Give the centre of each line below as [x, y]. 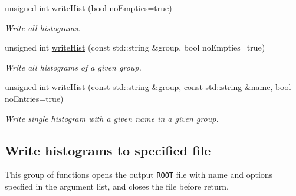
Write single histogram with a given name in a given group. [112, 118]
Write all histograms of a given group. [73, 67]
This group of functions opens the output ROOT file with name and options [139, 175]
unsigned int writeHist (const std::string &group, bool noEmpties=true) [135, 47]
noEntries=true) [34, 98]
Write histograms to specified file [108, 150]
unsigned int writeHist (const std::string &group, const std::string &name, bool [148, 87]
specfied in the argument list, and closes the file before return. [117, 186]
